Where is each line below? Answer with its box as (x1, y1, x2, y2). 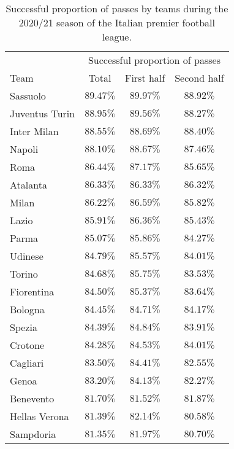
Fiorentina (10, 284, 55, 299)
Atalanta (10, 178, 47, 192)
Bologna (10, 302, 45, 316)
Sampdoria (10, 427, 56, 441)
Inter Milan (10, 124, 59, 138)
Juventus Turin (10, 106, 75, 120)
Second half (175, 71, 224, 85)
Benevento (10, 391, 55, 405)
